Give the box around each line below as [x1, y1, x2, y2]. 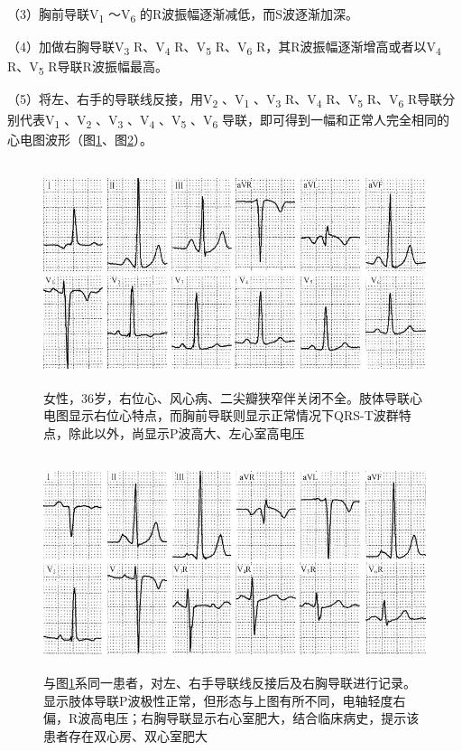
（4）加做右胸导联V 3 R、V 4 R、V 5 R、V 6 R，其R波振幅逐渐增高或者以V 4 [7, 37, 441, 58]
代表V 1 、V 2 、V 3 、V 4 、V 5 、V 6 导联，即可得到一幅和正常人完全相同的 [19, 109, 450, 131]
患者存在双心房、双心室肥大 [43, 726, 208, 745]
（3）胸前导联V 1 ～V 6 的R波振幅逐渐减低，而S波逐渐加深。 [7, 5, 359, 25]
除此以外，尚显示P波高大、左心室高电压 [68, 423, 305, 442]
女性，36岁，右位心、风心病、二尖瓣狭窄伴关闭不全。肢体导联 [43, 388, 410, 407]
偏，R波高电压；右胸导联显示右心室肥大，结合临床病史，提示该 [43, 709, 420, 728]
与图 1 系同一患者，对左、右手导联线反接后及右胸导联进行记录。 [43, 673, 416, 692]
